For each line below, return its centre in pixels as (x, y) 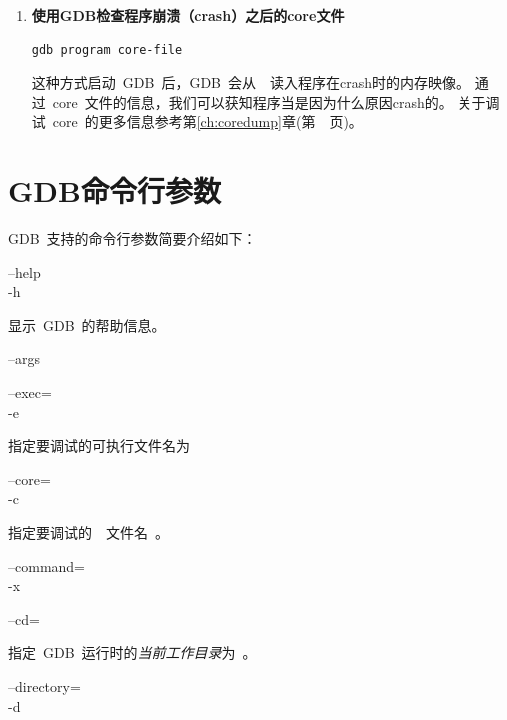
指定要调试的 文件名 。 (88, 532)
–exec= (30, 392)
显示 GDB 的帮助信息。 (87, 324)
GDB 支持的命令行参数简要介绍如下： (132, 238)
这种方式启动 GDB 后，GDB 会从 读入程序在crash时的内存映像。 (250, 82)
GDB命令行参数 (114, 190)
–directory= (44, 686)
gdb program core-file (107, 49)
